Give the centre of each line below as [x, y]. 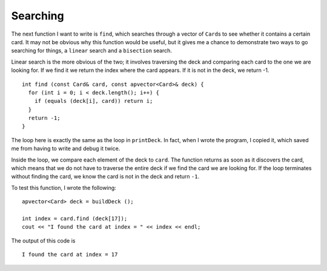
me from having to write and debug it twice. [66, 149]
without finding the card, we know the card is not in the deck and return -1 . [105, 177]
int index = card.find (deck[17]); [75, 218]
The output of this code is [43, 240]
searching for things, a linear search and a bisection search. [92, 51]
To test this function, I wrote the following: [64, 188]
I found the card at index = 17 [70, 255]
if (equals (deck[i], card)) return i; [94, 101]
